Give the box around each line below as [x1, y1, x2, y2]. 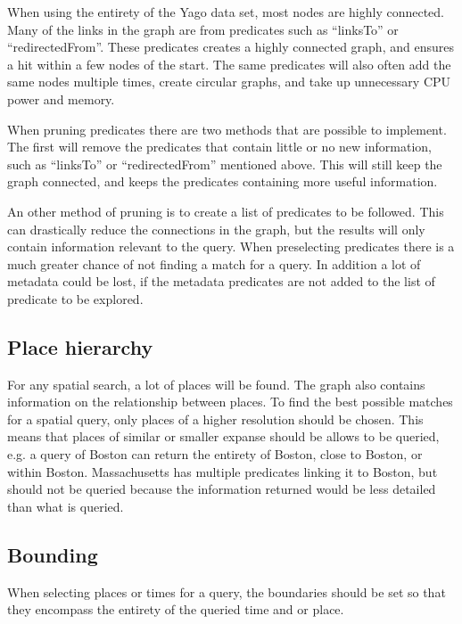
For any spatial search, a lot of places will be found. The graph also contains [7, 374, 425, 393]
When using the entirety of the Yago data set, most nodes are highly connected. [7, 3, 444, 21]
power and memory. [7, 89, 115, 108]
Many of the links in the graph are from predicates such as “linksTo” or [7, 20, 399, 38]
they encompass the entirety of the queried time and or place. [7, 600, 344, 619]
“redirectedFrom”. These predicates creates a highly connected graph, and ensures [7, 37, 454, 56]
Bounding [7, 540, 98, 568]
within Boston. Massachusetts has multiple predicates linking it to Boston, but [7, 462, 438, 480]
